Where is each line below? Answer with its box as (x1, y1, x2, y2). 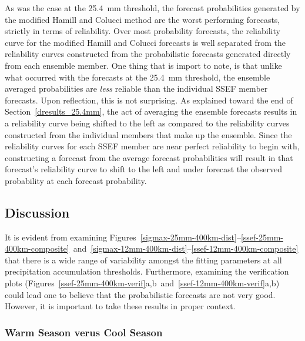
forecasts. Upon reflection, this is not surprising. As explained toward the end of (5, 93, 293, 106)
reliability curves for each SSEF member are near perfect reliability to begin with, (5, 140, 300, 152)
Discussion (5, 203, 70, 221)
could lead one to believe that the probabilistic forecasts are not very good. (5, 288, 276, 300)
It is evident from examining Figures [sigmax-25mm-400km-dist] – (5, 230, 241, 243)
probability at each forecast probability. (5, 174, 147, 186)
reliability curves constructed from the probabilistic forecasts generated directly (5, 48, 291, 60)
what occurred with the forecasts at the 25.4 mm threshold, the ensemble (5, 71, 270, 83)
